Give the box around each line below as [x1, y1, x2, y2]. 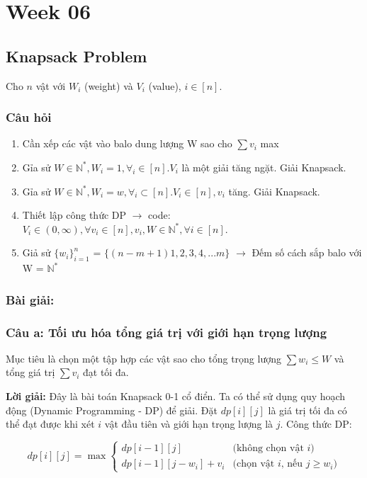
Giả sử [22, 245, 51, 260]
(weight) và [84, 78, 133, 93]
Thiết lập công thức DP [22, 207, 127, 222]
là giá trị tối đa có [268, 402, 347, 417]
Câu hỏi [6, 108, 52, 126]
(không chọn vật [232, 443, 304, 454]
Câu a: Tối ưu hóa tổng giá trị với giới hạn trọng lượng [6, 323, 327, 341]
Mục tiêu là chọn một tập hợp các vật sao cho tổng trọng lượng [6, 351, 281, 365]
